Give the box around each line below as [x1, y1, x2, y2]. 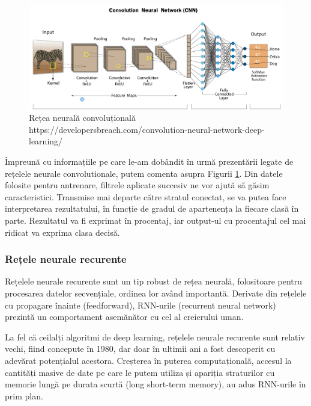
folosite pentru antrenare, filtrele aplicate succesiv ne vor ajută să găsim [5, 179, 270, 191]
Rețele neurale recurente [5, 251, 127, 266]
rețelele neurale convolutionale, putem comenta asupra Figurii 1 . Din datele [5, 167, 283, 179]
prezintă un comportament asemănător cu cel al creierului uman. [5, 310, 244, 323]
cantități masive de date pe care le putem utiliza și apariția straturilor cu [5, 366, 275, 378]
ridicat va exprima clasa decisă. [5, 226, 120, 238]
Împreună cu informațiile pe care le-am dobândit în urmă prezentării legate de [5, 155, 294, 168]
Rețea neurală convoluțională [29, 111, 136, 124]
